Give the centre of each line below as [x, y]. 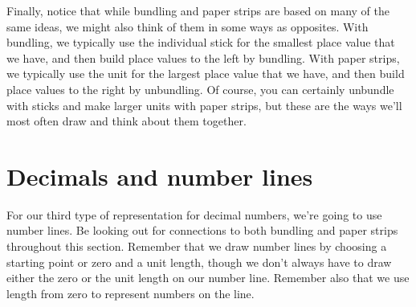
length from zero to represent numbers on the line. [131, 293]
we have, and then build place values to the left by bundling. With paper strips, [203, 57]
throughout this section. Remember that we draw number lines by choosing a [197, 246]
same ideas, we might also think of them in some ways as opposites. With [188, 26]
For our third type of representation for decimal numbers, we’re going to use [194, 214]
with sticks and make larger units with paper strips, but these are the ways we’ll [204, 105]
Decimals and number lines [160, 176]
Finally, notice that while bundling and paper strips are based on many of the [198, 10]
